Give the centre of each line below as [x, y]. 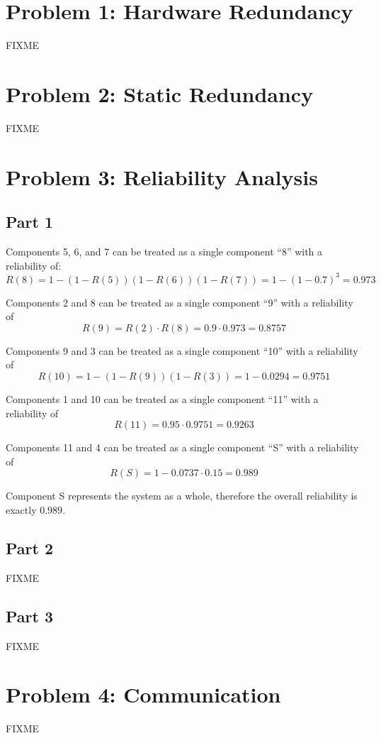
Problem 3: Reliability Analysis [162, 176]
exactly [21, 510]
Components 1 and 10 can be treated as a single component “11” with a [162, 399]
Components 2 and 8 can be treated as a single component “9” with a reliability [180, 302]
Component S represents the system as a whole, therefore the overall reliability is [182, 496]
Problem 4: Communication [143, 694]
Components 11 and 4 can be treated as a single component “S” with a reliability [182, 447]
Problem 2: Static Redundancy [160, 93]
